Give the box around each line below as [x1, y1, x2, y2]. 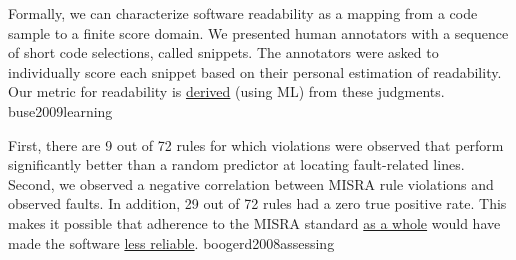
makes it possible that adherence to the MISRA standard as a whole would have [8, 212, 501, 233]
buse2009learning [8, 100, 113, 121]
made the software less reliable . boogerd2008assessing [8, 232, 335, 253]
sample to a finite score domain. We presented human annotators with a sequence [8, 22, 509, 43]
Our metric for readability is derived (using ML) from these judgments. [8, 81, 445, 102]
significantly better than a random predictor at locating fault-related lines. [8, 154, 465, 175]
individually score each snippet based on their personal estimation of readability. [8, 61, 502, 82]
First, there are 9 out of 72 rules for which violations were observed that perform [8, 134, 504, 155]
